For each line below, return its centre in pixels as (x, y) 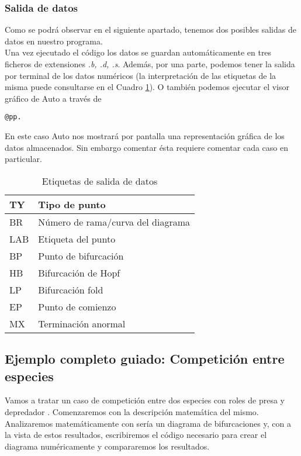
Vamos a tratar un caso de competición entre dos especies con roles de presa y (145, 400)
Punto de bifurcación (81, 255)
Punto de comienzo (77, 306)
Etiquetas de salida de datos (100, 181)
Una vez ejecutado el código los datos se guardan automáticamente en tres (138, 52)
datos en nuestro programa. (54, 41)
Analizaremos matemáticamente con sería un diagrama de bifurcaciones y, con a (148, 423)
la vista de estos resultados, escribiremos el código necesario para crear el (136, 435)
